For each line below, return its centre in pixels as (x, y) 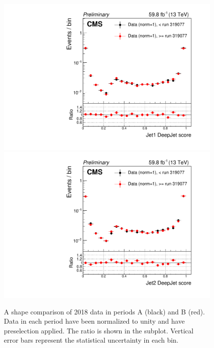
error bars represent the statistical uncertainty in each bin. (91, 340)
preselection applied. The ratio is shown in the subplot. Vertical (99, 330)
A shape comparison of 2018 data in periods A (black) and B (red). (105, 311)
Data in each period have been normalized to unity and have (94, 321)
